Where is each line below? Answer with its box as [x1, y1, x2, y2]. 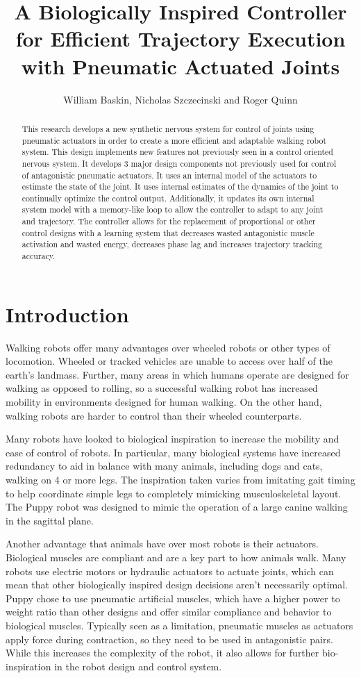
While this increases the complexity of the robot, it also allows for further [6, 645, 319, 660]
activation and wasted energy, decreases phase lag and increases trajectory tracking [22, 238, 323, 250]
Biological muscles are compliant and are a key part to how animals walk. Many [6, 550, 346, 565]
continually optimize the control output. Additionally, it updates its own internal [22, 192, 314, 204]
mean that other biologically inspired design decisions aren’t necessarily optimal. [6, 577, 348, 592]
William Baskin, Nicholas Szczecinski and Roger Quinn [63, 92, 298, 106]
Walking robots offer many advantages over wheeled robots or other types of [6, 340, 330, 354]
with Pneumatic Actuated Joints [21, 51, 340, 80]
